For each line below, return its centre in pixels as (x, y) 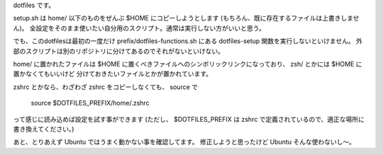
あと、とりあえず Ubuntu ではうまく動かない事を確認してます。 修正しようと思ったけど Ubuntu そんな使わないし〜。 (184, 142)
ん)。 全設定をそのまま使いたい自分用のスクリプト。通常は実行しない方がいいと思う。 (139, 28)
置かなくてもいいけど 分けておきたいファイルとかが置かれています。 (113, 74)
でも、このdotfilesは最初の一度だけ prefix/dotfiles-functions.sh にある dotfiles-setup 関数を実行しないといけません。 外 (188, 41)
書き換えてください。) (44, 129)
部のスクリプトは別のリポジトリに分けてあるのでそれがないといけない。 (119, 51)
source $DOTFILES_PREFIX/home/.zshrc (90, 103)
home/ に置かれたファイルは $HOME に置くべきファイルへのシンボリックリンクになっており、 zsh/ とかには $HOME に (188, 64)
